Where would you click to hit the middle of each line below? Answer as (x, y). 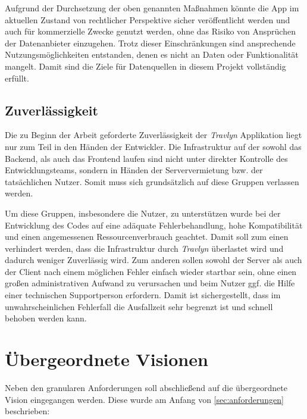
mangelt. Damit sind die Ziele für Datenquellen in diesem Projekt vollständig (145, 66)
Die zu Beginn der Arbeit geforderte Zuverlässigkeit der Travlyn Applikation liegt (153, 135)
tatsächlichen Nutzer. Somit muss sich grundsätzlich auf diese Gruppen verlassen (152, 181)
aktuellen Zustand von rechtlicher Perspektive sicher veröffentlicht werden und (148, 19)
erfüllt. (17, 78)
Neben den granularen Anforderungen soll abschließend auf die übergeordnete (146, 387)
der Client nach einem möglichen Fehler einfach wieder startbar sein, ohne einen (151, 271)
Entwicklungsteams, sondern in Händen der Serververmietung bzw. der (134, 170)
